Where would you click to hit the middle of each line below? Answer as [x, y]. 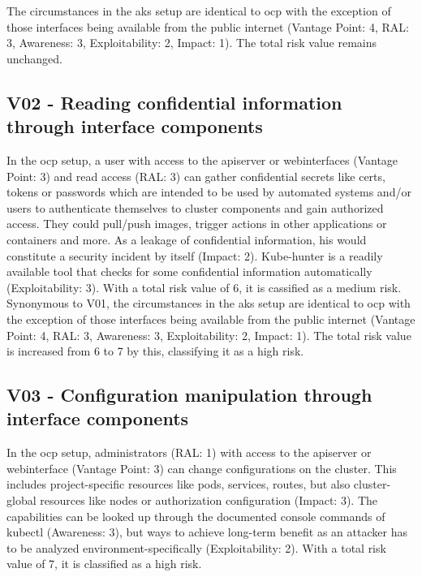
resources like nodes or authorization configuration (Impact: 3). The [209, 500]
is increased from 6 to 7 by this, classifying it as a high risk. [155, 351]
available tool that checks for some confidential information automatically [189, 271]
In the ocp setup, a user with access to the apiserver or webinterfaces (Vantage [202, 159]
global [22, 500]
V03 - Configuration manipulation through [189, 395]
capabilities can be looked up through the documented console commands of [196, 516]
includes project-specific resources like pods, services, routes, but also [179, 484]
